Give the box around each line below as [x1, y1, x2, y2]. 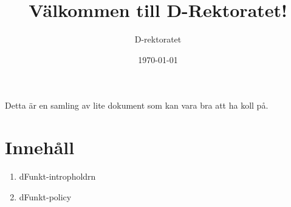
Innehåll [5, 135, 75, 160]
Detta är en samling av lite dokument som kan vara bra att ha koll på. [5, 99, 269, 112]
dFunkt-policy [19, 190, 72, 203]
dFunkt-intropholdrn [19, 170, 96, 183]
